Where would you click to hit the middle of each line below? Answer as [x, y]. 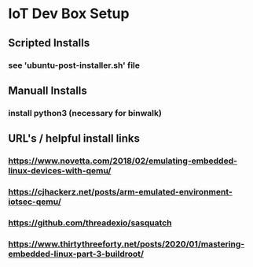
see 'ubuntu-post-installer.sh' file [74, 65]
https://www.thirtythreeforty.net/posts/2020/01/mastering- [126, 243]
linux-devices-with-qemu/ [60, 171]
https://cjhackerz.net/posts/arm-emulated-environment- [121, 192]
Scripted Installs [49, 43]
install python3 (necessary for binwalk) [85, 113]
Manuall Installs [48, 90]
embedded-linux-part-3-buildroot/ [76, 254]
